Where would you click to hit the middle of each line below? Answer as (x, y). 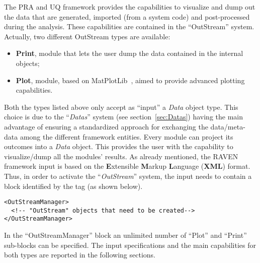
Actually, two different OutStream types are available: (87, 36)
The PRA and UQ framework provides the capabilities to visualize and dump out (130, 7)
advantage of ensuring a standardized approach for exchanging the (106, 126)
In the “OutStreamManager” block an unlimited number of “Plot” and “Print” (125, 235)
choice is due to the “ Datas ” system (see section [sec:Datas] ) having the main (123, 117)
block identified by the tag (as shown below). (73, 186)
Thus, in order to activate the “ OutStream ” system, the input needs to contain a (128, 176)
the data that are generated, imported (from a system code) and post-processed (127, 16)
